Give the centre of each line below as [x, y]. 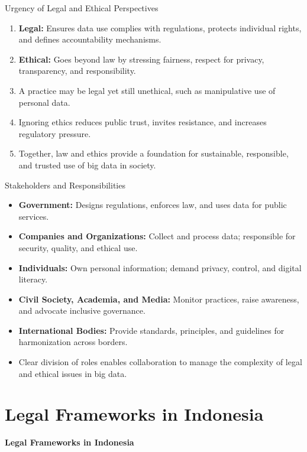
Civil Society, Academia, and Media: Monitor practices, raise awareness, [159, 299]
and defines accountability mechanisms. [90, 39]
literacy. [33, 279]
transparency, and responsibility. [77, 71]
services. [34, 216]
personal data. [44, 102]
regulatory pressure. [55, 133]
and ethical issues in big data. [73, 373]
